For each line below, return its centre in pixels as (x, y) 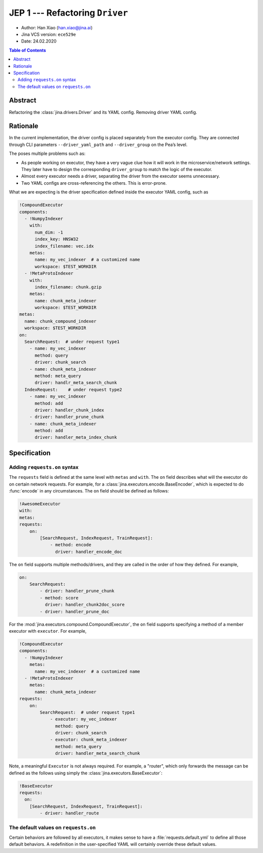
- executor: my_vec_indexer (83, 719)
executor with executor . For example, (48, 631)
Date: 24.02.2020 (39, 41)
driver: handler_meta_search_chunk (98, 753)
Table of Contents (28, 50)
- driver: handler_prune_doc (75, 611)
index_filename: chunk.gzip (68, 287)
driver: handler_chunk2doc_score (85, 605)
